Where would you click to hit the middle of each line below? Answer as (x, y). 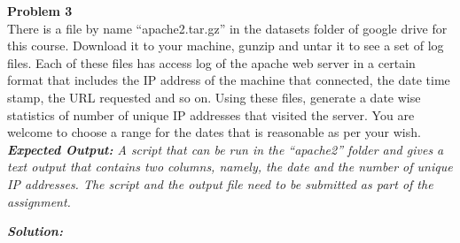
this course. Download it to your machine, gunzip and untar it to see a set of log (226, 46)
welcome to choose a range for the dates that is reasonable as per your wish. (214, 132)
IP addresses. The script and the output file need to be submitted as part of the (220, 183)
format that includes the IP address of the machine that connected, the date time (229, 80)
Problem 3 (40, 11)
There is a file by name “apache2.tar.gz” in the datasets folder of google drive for (227, 28)
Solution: (35, 231)
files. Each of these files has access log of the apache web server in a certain (211, 62)
